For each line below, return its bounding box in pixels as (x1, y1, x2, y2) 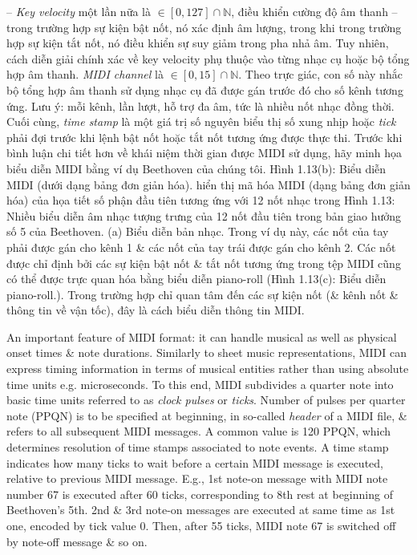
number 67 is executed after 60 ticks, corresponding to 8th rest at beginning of (6, 485, 393, 502)
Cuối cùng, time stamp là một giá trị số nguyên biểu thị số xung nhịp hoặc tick (6, 113, 396, 130)
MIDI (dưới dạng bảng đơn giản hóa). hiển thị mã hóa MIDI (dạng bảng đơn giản (6, 176, 411, 192)
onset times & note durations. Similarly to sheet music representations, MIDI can (6, 344, 407, 361)
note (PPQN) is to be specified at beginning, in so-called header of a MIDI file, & (6, 407, 407, 423)
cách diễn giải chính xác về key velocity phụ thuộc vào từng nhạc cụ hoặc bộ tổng (6, 50, 410, 67)
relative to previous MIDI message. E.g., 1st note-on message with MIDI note (6, 470, 388, 487)
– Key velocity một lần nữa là (6, 3, 151, 19)
